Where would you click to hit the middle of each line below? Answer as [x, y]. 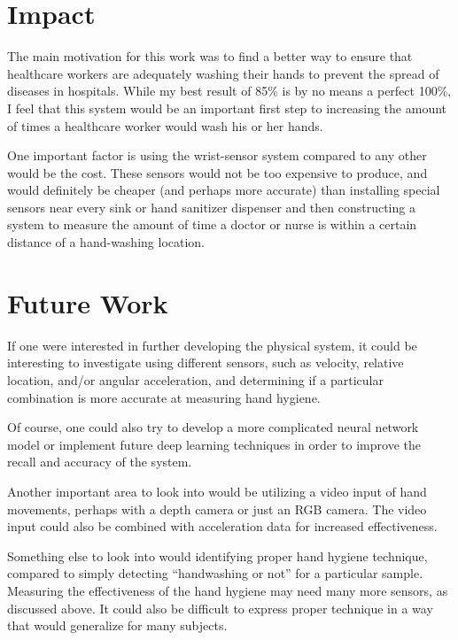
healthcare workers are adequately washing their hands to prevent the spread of [223, 73]
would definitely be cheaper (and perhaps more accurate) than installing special [224, 190]
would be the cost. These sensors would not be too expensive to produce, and [217, 172]
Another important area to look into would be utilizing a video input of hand [217, 491]
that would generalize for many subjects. [117, 625]
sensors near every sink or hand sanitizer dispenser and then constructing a [211, 207]
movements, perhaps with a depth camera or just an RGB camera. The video [217, 509]
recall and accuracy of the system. [100, 462]
